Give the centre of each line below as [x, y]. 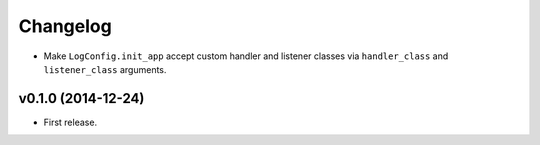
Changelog [65, 26]
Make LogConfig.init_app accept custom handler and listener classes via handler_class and [246, 56]
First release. [70, 122]
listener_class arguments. [105, 69]
